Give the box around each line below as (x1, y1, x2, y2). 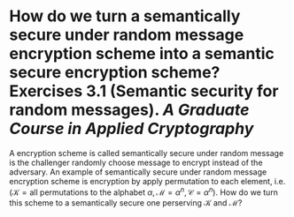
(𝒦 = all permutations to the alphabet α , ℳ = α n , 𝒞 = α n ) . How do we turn (9, 185, 279, 198)
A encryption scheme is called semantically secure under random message (9, 147, 284, 158)
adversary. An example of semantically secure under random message (9, 166, 267, 177)
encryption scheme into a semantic (9, 44, 275, 64)
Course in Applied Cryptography (9, 119, 254, 138)
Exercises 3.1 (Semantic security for (9, 81, 279, 101)
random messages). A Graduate (9, 100, 250, 120)
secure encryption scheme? (9, 63, 220, 83)
